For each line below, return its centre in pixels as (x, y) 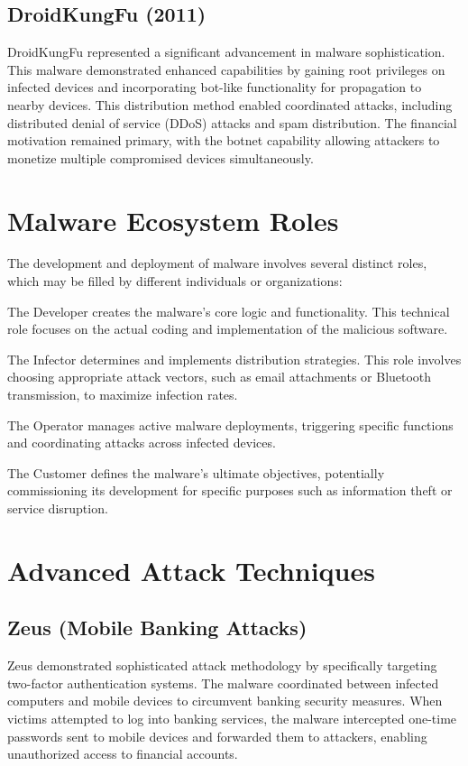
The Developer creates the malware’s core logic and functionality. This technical (229, 311)
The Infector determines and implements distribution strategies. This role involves (234, 359)
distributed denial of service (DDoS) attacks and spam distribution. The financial (232, 122)
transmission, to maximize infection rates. (123, 395)
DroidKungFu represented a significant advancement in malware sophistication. (226, 52)
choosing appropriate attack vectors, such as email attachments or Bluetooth (220, 377)
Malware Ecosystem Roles (173, 220)
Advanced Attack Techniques (191, 570)
